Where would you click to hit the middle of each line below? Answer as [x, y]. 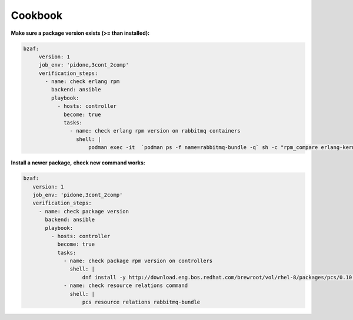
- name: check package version [84, 211]
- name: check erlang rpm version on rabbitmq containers [155, 131]
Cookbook [37, 15]
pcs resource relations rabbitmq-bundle [141, 302]
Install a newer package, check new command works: [78, 163]
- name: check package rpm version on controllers [138, 261]
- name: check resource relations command [126, 286]
